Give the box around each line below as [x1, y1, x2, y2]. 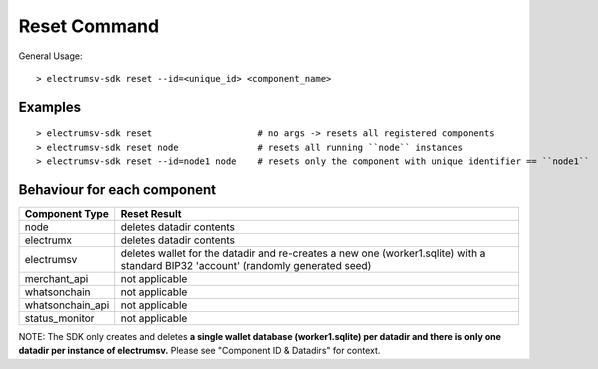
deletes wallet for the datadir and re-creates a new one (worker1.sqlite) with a [120, 246, 486, 260]
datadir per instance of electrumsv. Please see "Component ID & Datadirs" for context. [18, 345, 381, 357]
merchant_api [24, 272, 89, 286]
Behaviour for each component [18, 181, 217, 198]
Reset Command [18, 15, 160, 37]
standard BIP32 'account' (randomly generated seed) [120, 259, 372, 273]
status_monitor [24, 311, 95, 325]
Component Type [24, 207, 109, 221]
